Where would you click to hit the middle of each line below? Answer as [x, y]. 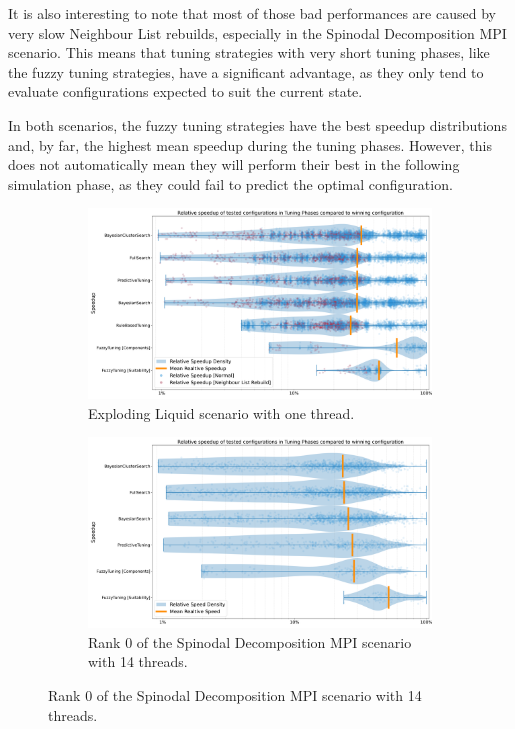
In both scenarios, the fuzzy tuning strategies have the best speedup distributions [257, 124]
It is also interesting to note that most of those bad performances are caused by [252, 13]
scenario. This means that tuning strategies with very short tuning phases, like [249, 52]
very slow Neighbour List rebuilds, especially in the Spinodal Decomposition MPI [257, 32]
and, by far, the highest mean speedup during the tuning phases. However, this [250, 144]
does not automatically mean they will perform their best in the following [234, 164]
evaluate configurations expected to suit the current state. [185, 91]
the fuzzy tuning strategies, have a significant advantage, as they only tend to [246, 71]
